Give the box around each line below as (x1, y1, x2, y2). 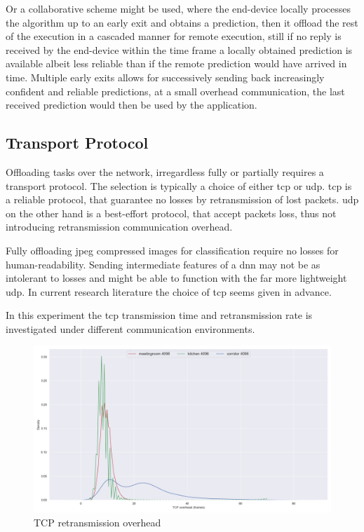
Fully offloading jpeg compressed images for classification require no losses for (6, 243, 339, 257)
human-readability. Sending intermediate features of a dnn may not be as (6, 257, 321, 271)
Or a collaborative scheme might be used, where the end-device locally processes (6, 1, 351, 15)
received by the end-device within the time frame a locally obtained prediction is (6, 42, 353, 57)
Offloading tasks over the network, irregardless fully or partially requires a (6, 164, 324, 179)
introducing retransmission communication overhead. (6, 219, 233, 234)
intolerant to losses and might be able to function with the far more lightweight (6, 271, 347, 285)
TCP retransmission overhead (34, 514, 161, 529)
